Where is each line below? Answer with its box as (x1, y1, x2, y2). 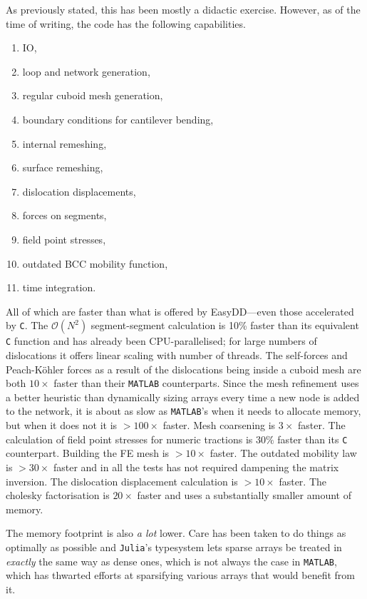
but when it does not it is (6, 418, 118, 433)
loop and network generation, (22, 64, 150, 79)
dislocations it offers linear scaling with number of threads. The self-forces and (6, 347, 348, 362)
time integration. (22, 280, 96, 295)
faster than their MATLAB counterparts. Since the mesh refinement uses (53, 376, 359, 391)
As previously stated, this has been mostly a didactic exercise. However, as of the (6, 2, 361, 16)
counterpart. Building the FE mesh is (6, 446, 170, 460)
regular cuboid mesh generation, (22, 88, 163, 103)
